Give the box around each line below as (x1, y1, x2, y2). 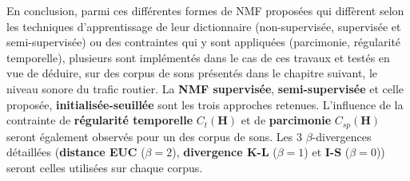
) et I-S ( (304, 144, 350, 160)
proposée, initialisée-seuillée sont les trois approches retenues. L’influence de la (6, 96, 404, 112)
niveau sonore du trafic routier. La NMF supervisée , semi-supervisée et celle (6, 80, 404, 96)
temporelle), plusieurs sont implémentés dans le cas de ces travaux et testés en (6, 49, 390, 65)
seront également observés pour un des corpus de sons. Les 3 (6, 128, 302, 144)
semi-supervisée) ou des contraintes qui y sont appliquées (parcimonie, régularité (6, 33, 401, 50)
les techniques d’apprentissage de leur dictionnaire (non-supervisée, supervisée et (6, 18, 401, 34)
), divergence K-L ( (172, 144, 277, 160)
